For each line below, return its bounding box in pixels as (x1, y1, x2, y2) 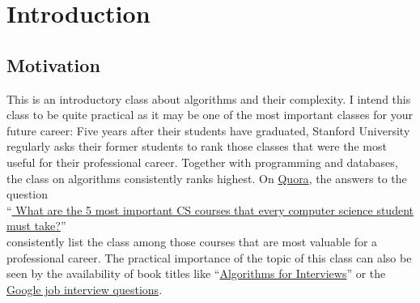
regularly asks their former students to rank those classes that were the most (6, 138, 387, 155)
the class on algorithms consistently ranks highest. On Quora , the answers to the (6, 169, 407, 186)
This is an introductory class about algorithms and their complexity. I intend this (6, 90, 411, 107)
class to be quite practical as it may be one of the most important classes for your (6, 106, 413, 123)
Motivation (6, 52, 100, 77)
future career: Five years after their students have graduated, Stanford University (6, 122, 410, 139)
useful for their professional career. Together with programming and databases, (6, 153, 398, 170)
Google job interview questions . (6, 280, 163, 297)
